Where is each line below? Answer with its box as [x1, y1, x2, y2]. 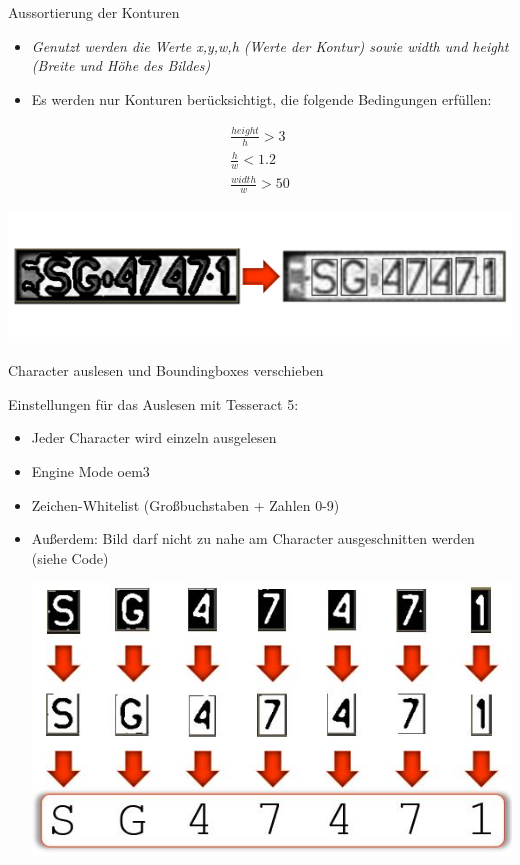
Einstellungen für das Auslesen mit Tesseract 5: [8, 393, 299, 414]
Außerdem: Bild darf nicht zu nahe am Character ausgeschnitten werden [31, 528, 475, 549]
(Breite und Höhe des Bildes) [31, 55, 211, 76]
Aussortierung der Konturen [8, 2, 180, 22]
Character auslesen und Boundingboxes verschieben [8, 360, 324, 381]
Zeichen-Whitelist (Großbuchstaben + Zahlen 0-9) [31, 494, 340, 515]
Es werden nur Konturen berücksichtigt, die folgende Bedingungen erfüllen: [31, 88, 492, 109]
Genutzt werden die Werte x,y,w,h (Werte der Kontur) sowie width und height [31, 35, 509, 56]
